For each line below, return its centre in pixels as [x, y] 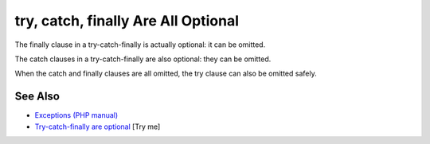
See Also [37, 97]
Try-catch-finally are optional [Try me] [98, 126]
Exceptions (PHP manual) [76, 115]
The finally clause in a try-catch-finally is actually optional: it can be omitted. [140, 45]
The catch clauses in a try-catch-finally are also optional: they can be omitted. [143, 59]
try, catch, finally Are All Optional [127, 21]
